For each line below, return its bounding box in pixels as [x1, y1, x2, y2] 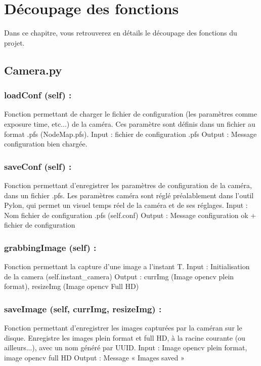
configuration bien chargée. [4, 138, 88, 149]
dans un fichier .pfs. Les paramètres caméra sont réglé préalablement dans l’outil [4, 190, 254, 200]
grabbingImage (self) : [4, 241, 97, 253]
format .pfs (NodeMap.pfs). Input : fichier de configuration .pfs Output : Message [4, 128, 257, 139]
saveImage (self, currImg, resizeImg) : [4, 302, 162, 315]
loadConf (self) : [4, 89, 72, 101]
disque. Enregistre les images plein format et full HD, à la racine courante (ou [4, 332, 245, 343]
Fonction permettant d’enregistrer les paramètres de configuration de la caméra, [4, 179, 252, 190]
